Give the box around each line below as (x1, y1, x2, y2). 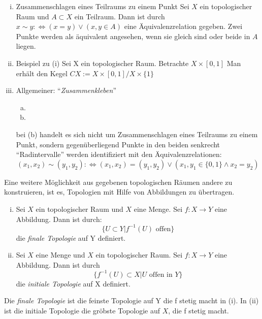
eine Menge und (36, 249, 85, 260)
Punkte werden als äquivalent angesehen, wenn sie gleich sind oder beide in (16, 30, 250, 41)
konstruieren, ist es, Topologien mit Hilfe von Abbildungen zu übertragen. (4, 186, 235, 197)
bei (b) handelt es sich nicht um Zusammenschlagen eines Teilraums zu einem (16, 129, 258, 139)
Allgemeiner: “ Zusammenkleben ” (16, 85, 117, 95)
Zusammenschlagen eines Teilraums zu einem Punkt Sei (16, 1, 189, 11)
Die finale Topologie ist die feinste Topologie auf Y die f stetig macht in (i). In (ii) (4, 295, 259, 306)
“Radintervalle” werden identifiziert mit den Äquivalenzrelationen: (16, 149, 222, 160)
